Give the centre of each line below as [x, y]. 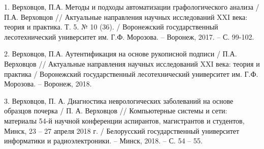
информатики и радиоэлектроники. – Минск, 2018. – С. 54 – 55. [103, 141]
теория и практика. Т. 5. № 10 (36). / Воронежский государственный [111, 27]
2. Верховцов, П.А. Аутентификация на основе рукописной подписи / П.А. [121, 54]
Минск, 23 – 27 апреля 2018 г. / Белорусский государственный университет [122, 130]
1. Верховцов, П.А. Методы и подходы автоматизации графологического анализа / [132, 7]
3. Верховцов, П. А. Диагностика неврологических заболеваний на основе [119, 100]
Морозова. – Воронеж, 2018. [48, 84]
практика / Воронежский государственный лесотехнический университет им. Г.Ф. [131, 73]
